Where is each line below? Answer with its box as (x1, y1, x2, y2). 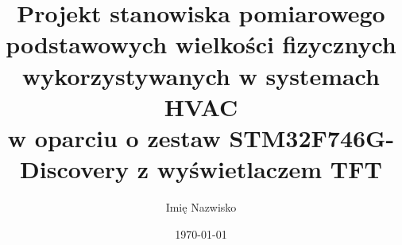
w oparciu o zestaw (7, 121, 221, 154)
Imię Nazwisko (165, 199, 237, 216)
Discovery (20, 153, 129, 185)
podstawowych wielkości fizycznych (6, 28, 396, 60)
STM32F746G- (229, 121, 395, 154)
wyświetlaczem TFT (157, 153, 382, 185)
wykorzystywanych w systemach (22, 59, 380, 91)
